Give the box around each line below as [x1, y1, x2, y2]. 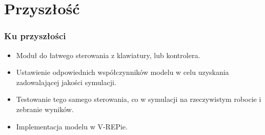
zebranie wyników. [16, 103, 74, 114]
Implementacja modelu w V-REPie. [16, 121, 128, 131]
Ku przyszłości [4, 30, 66, 42]
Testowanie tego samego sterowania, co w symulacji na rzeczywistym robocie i [16, 94, 261, 104]
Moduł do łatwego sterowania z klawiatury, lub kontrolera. [16, 49, 200, 60]
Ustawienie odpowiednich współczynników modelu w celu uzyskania [16, 67, 229, 77]
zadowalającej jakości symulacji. [16, 76, 116, 87]
